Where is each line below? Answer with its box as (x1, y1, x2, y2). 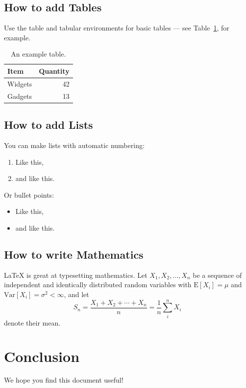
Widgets (7, 78, 32, 89)
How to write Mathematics (4, 246, 144, 262)
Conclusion (4, 346, 80, 366)
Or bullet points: (4, 189, 54, 200)
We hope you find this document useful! (4, 375, 123, 385)
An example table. (11, 49, 66, 59)
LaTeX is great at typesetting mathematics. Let (4, 269, 148, 280)
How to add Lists (4, 117, 93, 132)
